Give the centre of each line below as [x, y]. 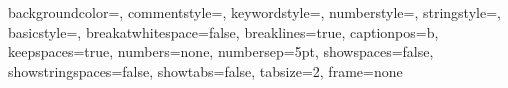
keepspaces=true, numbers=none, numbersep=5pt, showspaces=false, [221, 51]
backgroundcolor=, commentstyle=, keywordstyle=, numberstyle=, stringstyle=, [254, 12]
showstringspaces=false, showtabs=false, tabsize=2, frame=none [205, 70]
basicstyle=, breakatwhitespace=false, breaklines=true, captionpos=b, [223, 31]
